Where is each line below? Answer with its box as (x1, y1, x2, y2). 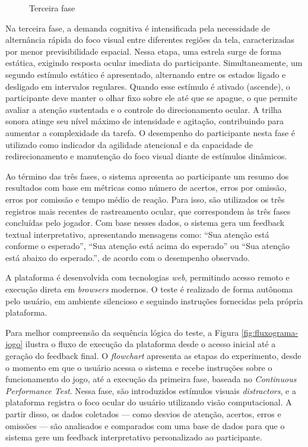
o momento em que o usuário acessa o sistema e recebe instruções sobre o (5, 361, 272, 373)
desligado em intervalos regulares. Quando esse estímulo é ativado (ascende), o (5, 80, 290, 92)
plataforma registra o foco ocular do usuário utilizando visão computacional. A (5, 396, 292, 408)
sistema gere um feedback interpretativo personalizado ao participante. (5, 431, 262, 443)
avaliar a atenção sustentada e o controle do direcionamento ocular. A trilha (5, 103, 282, 115)
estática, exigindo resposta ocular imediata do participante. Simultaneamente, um (5, 56, 303, 69)
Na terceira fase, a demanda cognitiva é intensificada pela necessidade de (5, 21, 270, 34)
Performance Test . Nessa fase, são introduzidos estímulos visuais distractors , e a (5, 384, 296, 396)
